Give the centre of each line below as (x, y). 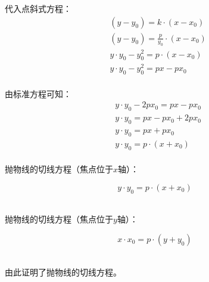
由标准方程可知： (38, 93)
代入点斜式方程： (38, 8)
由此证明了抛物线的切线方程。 (63, 272)
